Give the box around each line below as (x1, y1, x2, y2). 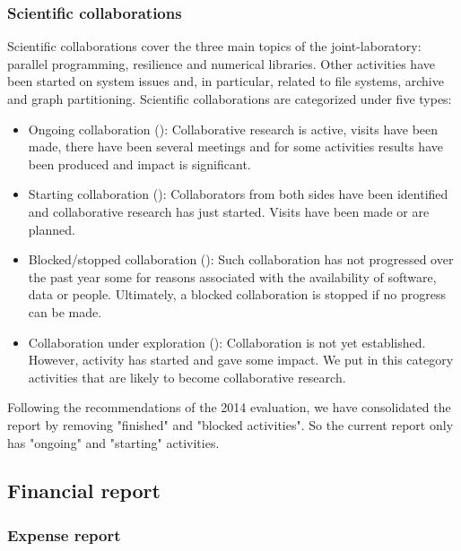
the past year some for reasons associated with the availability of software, (28, 267, 437, 286)
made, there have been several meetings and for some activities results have (28, 137, 443, 156)
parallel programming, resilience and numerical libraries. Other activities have (7, 54, 435, 73)
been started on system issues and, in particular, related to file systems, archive (7, 72, 444, 90)
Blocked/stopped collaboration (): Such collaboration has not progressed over (28, 250, 454, 269)
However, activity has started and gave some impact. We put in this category (28, 350, 454, 369)
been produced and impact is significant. (28, 154, 251, 173)
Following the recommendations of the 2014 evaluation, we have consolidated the (7, 398, 451, 417)
